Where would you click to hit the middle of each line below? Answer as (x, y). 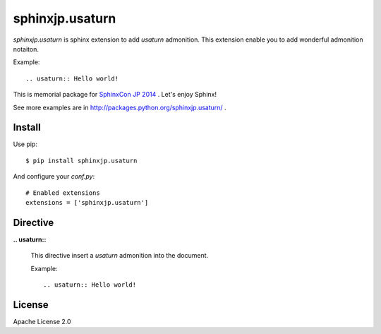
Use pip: (25, 144)
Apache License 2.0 (42, 321)
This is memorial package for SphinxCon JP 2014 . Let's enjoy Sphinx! (115, 95)
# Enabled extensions (63, 193)
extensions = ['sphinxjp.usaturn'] (87, 202)
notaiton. (26, 49)
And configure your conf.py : (54, 177)
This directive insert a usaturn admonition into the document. (120, 256)
